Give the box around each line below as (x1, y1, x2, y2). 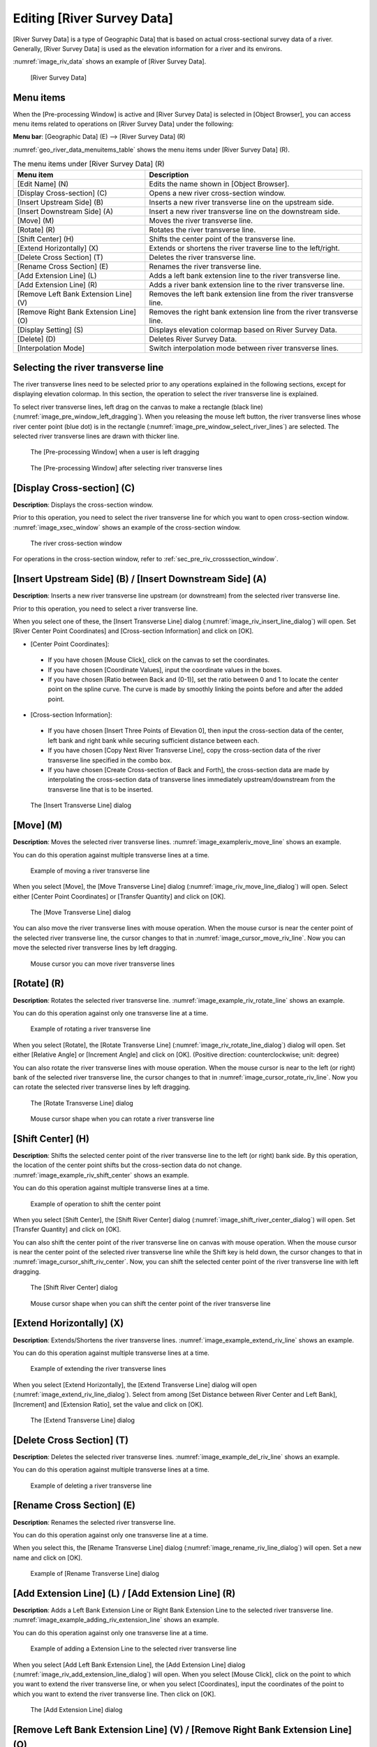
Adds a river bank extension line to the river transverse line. (149, 280, 345, 289)
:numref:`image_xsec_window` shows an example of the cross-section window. (13, 523, 241, 531)
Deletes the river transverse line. (149, 252, 256, 262)
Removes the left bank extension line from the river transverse (149, 289, 354, 298)
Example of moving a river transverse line (30, 867, 150, 875)
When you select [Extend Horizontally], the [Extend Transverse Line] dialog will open (13, 1380, 258, 1389)
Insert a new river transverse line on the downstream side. (149, 206, 341, 216)
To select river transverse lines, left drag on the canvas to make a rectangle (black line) (13, 403, 263, 411)
